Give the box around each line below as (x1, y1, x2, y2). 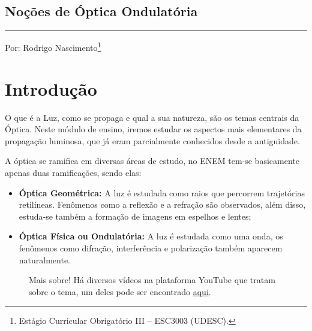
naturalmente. (19, 253, 71, 266)
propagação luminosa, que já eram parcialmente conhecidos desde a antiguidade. (5, 134, 300, 147)
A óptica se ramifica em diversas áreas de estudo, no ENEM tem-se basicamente (5, 154, 299, 167)
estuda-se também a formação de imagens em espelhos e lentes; (19, 209, 251, 222)
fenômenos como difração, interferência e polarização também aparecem (19, 241, 283, 254)
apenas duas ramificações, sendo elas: (5, 166, 142, 178)
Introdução (5, 76, 97, 101)
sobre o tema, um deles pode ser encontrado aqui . (29, 285, 211, 297)
